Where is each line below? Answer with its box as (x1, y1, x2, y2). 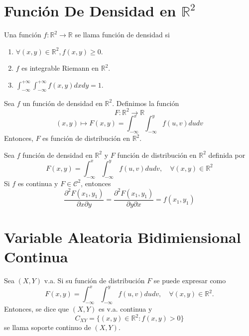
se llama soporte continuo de (4, 322, 91, 332)
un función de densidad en (22, 98, 103, 108)
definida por (208, 149, 246, 160)
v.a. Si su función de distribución (44, 275, 145, 286)
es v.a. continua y (98, 303, 152, 314)
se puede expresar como (153, 275, 226, 286)
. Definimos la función (112, 98, 179, 108)
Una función (4, 29, 41, 40)
